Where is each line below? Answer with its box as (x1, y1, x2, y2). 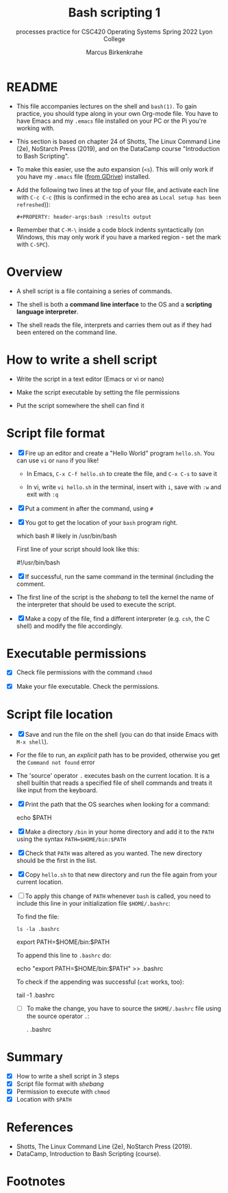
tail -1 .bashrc (16, 991, 55, 999)
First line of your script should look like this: (16, 545, 140, 553)
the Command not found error (16, 758, 95, 766)
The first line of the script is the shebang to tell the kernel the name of (16, 593, 214, 601)
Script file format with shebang (16, 1079, 104, 1088)
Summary (6, 1049, 63, 1065)
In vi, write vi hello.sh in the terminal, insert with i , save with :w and (26, 482, 222, 491)
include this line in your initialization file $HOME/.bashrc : (16, 899, 170, 907)
